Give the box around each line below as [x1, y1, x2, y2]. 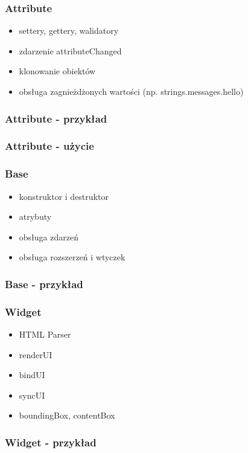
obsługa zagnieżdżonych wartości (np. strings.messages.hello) [19, 85, 244, 97]
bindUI [19, 368, 45, 381]
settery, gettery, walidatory [19, 24, 119, 37]
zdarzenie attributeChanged [19, 44, 122, 57]
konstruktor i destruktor [19, 190, 109, 202]
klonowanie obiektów [19, 65, 96, 77]
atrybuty [19, 210, 52, 223]
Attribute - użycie [5, 138, 94, 153]
